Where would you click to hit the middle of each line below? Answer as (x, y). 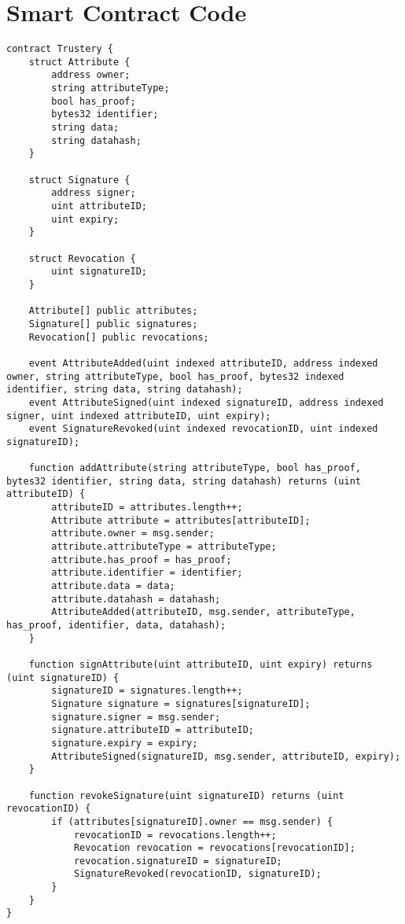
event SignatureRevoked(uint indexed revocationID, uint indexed (203, 429)
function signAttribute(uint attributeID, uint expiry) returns (201, 664)
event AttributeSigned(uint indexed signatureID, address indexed (206, 402)
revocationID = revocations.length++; (175, 835)
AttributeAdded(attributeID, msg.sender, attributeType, (203, 612)
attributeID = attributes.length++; (147, 508)
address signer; (94, 193)
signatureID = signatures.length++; (147, 691)
